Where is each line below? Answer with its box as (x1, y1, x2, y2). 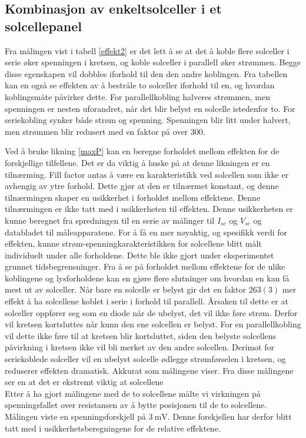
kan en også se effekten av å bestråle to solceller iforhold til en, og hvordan (5, 79, 275, 91)
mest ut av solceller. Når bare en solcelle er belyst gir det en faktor (5, 283, 246, 296)
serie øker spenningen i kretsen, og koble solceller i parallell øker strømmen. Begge (5, 56, 301, 68)
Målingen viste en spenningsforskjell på (5, 410, 146, 422)
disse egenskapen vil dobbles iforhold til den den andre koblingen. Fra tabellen (5, 67, 288, 79)
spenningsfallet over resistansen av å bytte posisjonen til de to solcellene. (5, 399, 267, 411)
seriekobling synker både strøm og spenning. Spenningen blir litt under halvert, (5, 114, 291, 126)
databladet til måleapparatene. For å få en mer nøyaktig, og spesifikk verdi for (5, 225, 288, 238)
